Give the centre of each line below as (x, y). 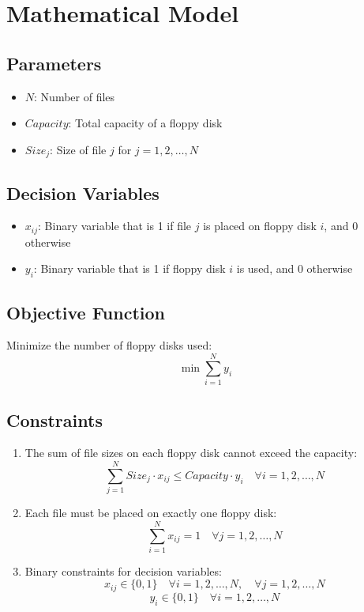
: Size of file (78, 149)
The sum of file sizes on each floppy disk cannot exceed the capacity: (191, 453)
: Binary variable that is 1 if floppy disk (129, 268)
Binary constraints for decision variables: (123, 570)
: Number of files (75, 96)
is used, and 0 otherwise (295, 268)
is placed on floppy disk (260, 226)
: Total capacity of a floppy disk (145, 123)
